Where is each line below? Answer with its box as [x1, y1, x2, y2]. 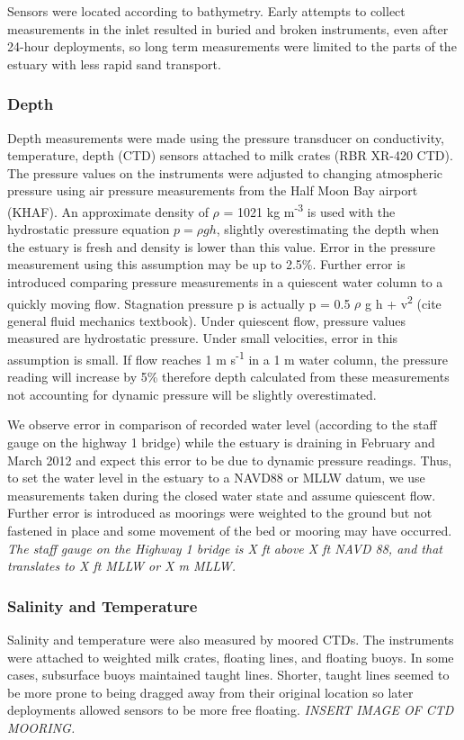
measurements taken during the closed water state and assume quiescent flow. [7, 485, 436, 504]
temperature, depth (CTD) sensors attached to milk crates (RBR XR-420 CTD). [7, 146, 453, 165]
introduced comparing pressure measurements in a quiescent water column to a [7, 273, 443, 291]
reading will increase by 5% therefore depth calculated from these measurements [7, 367, 450, 386]
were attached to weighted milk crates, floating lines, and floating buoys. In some [7, 647, 454, 666]
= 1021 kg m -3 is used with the [223, 199, 396, 221]
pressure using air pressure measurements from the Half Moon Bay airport [7, 181, 418, 200]
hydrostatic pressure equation [7, 220, 170, 239]
